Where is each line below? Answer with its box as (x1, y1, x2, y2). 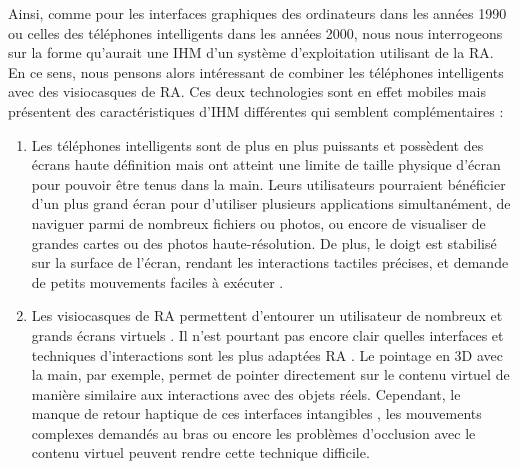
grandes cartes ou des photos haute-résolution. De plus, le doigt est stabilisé (31, 232, 497, 253)
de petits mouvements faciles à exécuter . (31, 271, 284, 292)
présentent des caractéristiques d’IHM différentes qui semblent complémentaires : (8, 100, 504, 121)
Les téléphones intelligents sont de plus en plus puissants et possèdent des (31, 134, 484, 155)
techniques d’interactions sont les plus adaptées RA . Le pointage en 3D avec (31, 344, 503, 365)
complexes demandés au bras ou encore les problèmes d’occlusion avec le (31, 422, 476, 443)
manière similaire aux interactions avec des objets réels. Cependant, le (31, 383, 461, 404)
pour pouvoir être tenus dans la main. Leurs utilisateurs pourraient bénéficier (31, 173, 506, 194)
